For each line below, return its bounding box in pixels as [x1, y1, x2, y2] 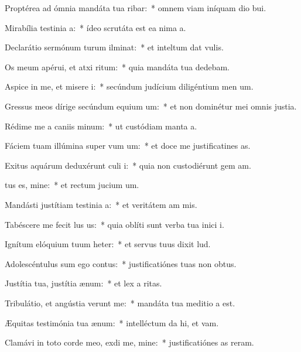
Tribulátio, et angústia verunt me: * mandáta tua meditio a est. [5, 296, 235, 309]
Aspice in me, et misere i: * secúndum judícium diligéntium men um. [5, 80, 254, 93]
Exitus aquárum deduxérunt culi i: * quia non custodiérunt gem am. [5, 159, 251, 171]
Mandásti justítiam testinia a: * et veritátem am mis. [5, 198, 197, 210]
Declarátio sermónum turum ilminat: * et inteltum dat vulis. [5, 41, 224, 53]
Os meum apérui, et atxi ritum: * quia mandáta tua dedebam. [5, 60, 230, 73]
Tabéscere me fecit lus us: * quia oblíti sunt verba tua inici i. [5, 218, 224, 230]
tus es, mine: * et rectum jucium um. [5, 179, 139, 191]
